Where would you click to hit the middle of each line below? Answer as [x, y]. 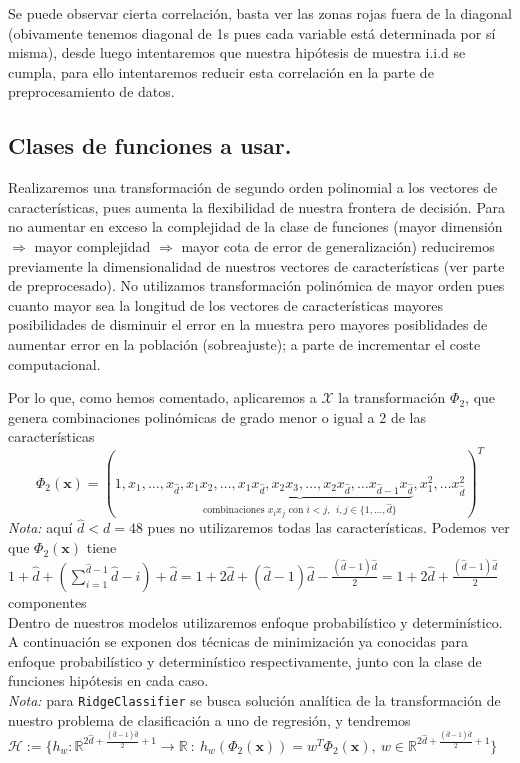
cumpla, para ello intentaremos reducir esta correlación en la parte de [221, 71]
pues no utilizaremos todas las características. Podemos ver [328, 527]
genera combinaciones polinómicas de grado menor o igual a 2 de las [217, 416]
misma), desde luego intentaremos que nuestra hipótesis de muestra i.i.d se [237, 52]
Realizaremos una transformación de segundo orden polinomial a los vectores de [253, 187]
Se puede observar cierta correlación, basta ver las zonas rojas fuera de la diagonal [260, 13]
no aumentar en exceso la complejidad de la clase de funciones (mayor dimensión [255, 226]
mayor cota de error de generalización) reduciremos [338, 245]
